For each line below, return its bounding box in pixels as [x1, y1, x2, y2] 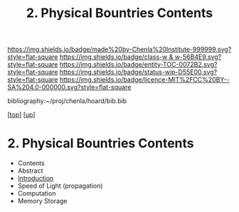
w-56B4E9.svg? [174, 53, 222, 61]
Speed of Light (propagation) [17, 181, 103, 190]
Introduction [17, 174, 54, 183]
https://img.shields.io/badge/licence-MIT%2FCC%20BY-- [59, 75, 230, 84]
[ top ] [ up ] [7, 110, 36, 119]
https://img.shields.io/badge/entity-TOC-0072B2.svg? [59, 60, 218, 69]
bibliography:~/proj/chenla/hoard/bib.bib [7, 97, 127, 105]
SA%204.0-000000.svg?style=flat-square [7, 83, 132, 92]
